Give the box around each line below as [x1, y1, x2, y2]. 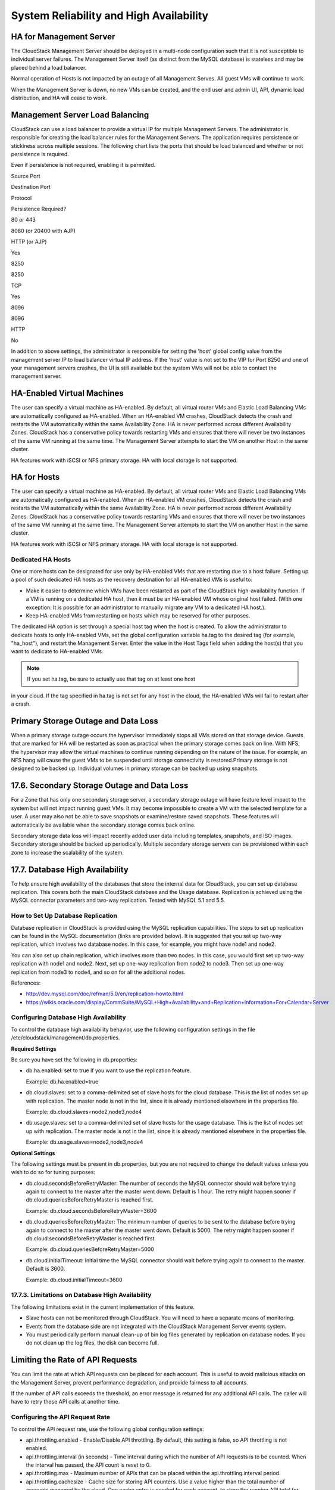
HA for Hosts [11, 472, 60, 482]
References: [11, 979, 41, 986]
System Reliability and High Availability [11, 9, 209, 22]
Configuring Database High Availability [11, 1013, 126, 1022]
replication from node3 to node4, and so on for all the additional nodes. [11, 968, 186, 976]
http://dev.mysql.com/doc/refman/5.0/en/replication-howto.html [26, 990, 184, 998]
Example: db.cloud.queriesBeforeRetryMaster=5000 [26, 1246, 154, 1253]
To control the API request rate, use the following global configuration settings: [11, 1425, 205, 1433]
